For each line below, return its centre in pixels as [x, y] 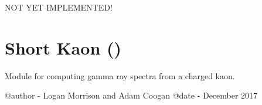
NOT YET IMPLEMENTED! [59, 7]
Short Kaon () [63, 47]
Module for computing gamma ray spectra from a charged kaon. [120, 75]
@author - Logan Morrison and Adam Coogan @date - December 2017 [131, 95]
